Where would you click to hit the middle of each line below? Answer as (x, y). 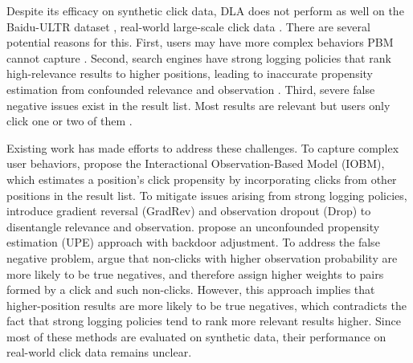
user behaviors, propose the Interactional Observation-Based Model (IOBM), (196, 163)
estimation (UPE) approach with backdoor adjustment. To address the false (193, 242)
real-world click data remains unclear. (99, 352)
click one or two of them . (70, 121)
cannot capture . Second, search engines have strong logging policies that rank (199, 57)
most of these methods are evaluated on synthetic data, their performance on (196, 336)
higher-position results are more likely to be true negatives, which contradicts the (206, 305)
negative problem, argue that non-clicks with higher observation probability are (202, 257)
